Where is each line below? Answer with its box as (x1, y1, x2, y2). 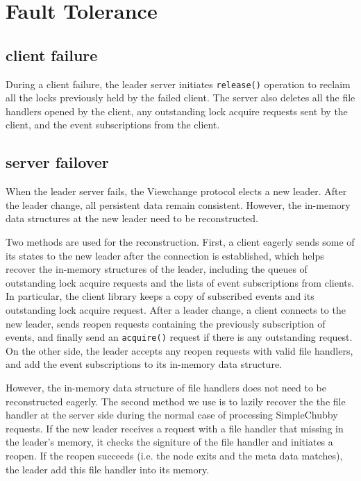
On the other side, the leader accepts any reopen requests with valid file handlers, (6, 343, 353, 357)
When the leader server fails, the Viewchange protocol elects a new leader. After (6, 184, 347, 199)
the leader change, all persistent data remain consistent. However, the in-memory (6, 197, 351, 212)
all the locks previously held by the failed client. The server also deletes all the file (6, 90, 355, 105)
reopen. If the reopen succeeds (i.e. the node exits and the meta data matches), (6, 448, 343, 462)
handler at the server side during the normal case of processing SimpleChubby (6, 407, 338, 422)
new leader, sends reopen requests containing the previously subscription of (6, 316, 326, 330)
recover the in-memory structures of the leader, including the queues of (6, 262, 308, 276)
